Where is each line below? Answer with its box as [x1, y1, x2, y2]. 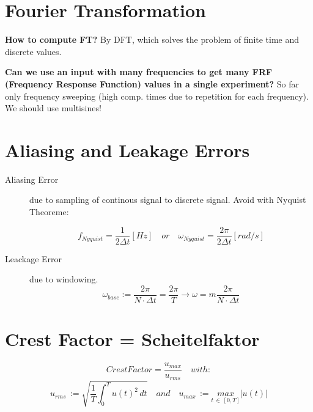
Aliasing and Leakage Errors [5, 137, 250, 162]
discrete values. [5, 45, 62, 57]
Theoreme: [29, 205, 69, 218]
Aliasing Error [5, 172, 59, 185]
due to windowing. [29, 273, 98, 285]
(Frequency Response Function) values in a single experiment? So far [5, 77, 300, 90]
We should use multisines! [5, 101, 101, 114]
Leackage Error [5, 252, 62, 265]
